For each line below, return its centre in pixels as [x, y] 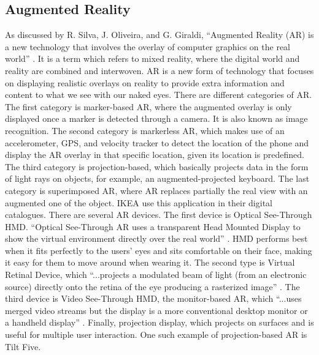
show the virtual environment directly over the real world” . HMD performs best [156, 238]
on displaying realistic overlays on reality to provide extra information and [145, 82]
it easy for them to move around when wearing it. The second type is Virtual [150, 262]
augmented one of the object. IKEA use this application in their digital [139, 202]
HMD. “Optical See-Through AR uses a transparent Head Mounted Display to [153, 226]
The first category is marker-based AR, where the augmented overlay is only [148, 106]
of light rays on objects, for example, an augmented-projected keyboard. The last [157, 178]
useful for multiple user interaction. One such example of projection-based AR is [156, 334]
